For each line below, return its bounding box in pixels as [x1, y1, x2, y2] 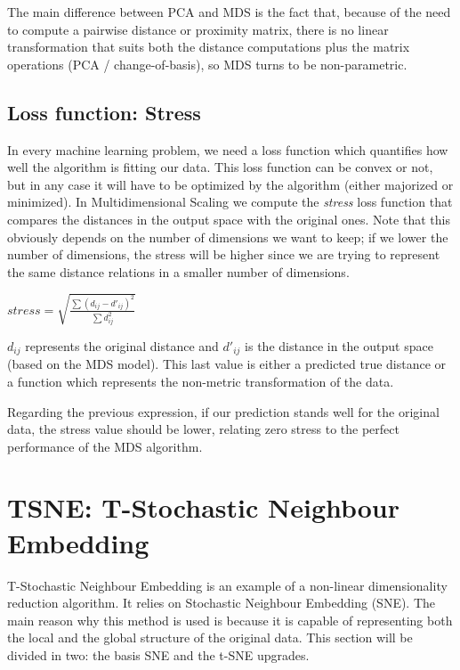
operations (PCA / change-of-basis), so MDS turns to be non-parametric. [7, 54, 408, 73]
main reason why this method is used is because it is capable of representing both [7, 610, 453, 629]
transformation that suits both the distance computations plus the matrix [7, 37, 410, 56]
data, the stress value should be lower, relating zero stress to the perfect [7, 420, 399, 438]
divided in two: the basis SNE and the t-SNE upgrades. [7, 645, 310, 664]
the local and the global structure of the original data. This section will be [7, 628, 413, 647]
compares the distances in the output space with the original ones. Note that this [7, 209, 450, 228]
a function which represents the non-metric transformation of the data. [7, 372, 394, 390]
